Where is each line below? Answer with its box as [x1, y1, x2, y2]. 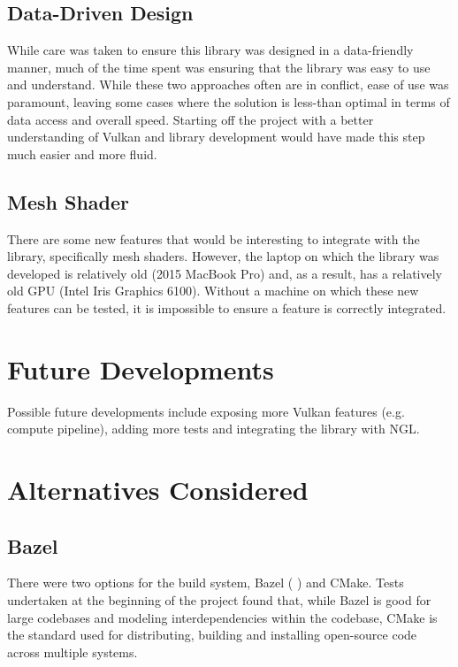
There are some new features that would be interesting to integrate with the [7, 229, 420, 248]
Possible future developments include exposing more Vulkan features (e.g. [7, 402, 405, 420]
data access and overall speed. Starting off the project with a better [7, 110, 374, 128]
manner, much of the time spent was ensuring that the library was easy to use [7, 57, 431, 76]
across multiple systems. [7, 642, 138, 661]
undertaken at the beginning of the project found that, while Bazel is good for [7, 591, 431, 609]
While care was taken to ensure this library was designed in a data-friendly [7, 41, 414, 59]
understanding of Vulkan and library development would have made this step [7, 127, 425, 146]
